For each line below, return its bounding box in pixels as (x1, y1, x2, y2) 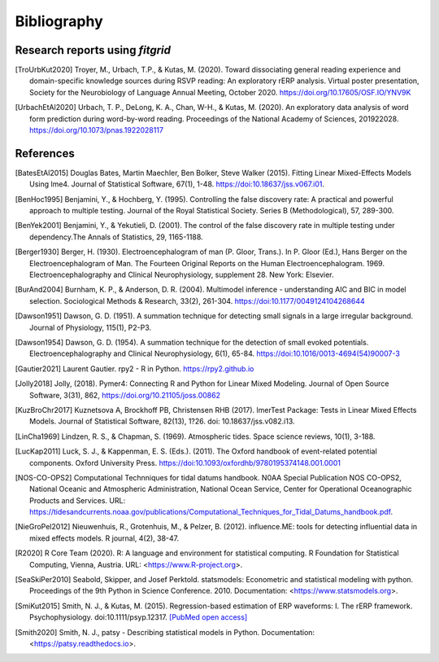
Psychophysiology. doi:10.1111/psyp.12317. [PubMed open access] (29, 612, 248, 622)
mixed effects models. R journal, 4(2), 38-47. (29, 533, 180, 543)
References (15, 147, 75, 160)
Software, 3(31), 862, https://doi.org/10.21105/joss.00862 (29, 390, 221, 400)
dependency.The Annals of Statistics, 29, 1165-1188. (29, 232, 203, 242)
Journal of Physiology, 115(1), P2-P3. (29, 322, 152, 332)
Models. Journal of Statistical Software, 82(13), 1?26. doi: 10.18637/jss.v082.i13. (29, 416, 296, 427)
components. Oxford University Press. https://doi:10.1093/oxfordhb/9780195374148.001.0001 (29, 458, 341, 467)
